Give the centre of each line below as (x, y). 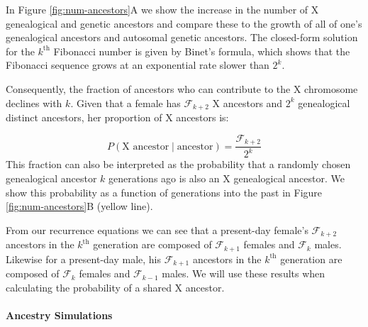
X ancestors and (247, 102)
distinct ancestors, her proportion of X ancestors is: (117, 117)
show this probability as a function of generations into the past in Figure (164, 192)
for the (20, 51)
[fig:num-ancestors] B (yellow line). (79, 206)
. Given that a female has (126, 102)
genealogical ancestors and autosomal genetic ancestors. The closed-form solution (182, 37)
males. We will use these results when (244, 273)
